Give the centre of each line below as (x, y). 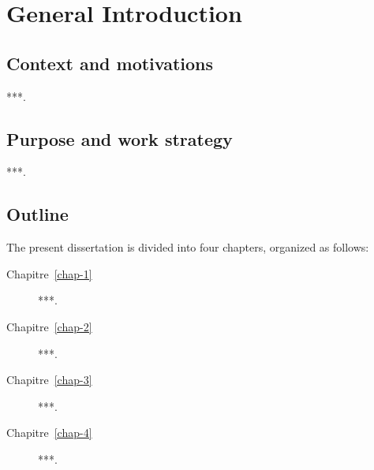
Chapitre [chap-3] (49, 380)
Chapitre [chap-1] (49, 273)
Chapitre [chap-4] (49, 433)
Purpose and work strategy (120, 138)
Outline (37, 214)
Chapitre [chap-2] (49, 326)
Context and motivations (110, 63)
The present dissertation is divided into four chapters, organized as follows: (188, 247)
